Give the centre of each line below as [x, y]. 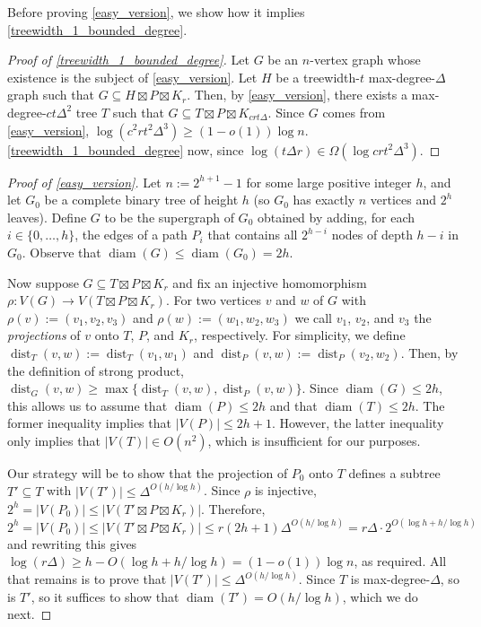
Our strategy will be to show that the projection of [148, 472]
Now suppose [43, 282]
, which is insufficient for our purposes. [314, 440]
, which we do [380, 596]
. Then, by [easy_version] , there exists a [297, 95]
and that [293, 405]
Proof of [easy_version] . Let [84, 182]
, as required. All [400, 561]
